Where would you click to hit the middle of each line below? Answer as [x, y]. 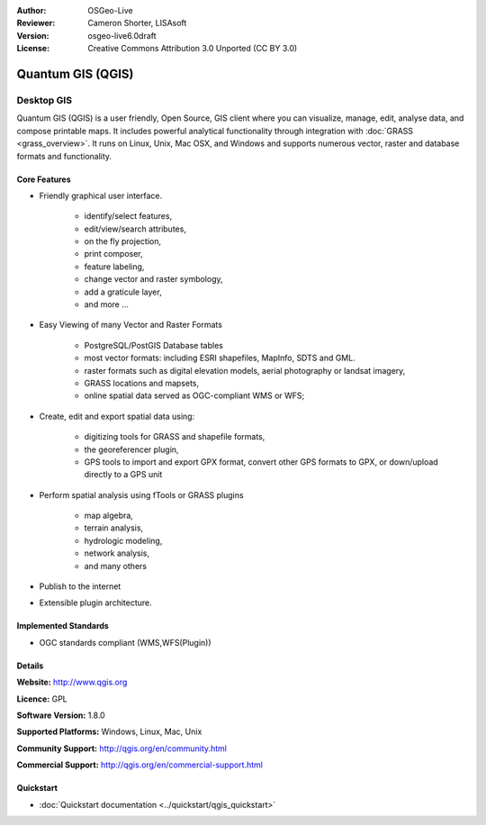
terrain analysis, [114, 528]
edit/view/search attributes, [135, 229]
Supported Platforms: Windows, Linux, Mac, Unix [109, 732]
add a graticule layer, [123, 292]
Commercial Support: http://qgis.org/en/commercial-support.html [139, 765]
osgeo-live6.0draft [122, 35]
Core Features [44, 179]
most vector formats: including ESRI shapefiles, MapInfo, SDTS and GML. [220, 358]
